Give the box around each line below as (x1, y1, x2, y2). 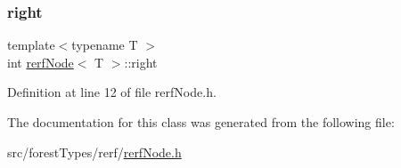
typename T (71, 36, 138, 54)
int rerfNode (7, 52, 74, 71)
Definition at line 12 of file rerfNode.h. (7, 83, 217, 101)
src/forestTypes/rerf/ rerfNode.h (7, 142, 182, 161)
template (7, 36, 55, 54)
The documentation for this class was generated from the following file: (7, 113, 395, 131)
